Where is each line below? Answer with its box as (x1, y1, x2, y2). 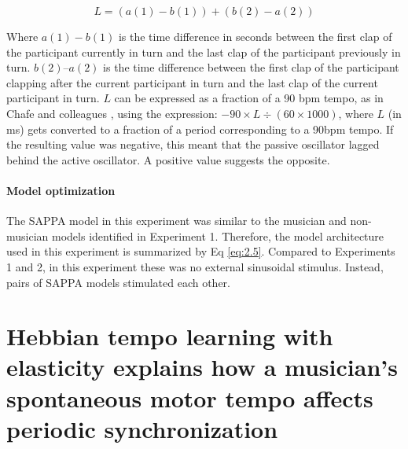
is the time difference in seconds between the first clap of (118, 28, 392, 44)
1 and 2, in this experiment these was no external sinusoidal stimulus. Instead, (6, 258, 384, 274)
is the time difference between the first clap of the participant (103, 59, 399, 75)
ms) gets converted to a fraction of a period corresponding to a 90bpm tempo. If (6, 120, 394, 137)
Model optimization (6, 182, 116, 198)
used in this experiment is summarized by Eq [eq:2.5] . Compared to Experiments (6, 243, 395, 259)
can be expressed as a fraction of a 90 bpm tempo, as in (114, 90, 384, 106)
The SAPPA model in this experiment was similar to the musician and (6, 212, 347, 229)
